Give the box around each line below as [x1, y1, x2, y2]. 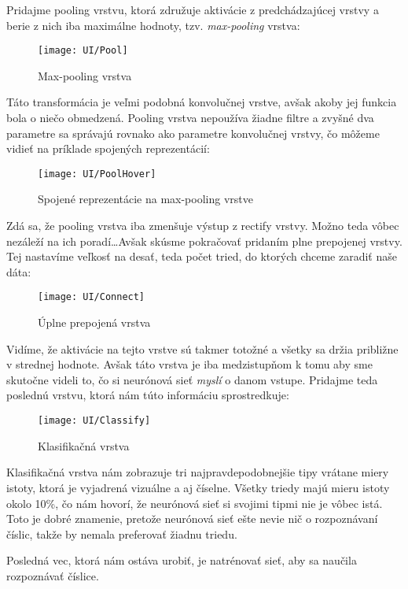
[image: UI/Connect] [38, 291, 145, 303]
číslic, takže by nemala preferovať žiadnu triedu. [6, 525, 237, 542]
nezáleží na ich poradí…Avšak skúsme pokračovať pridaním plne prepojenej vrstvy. [6, 232, 402, 249]
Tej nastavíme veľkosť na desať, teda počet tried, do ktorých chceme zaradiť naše [6, 248, 397, 265]
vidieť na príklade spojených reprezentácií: [6, 140, 210, 157]
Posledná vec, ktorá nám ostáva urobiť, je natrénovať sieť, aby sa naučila [6, 552, 357, 569]
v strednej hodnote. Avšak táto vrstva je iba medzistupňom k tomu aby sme [6, 356, 373, 372]
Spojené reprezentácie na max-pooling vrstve [38, 191, 253, 207]
